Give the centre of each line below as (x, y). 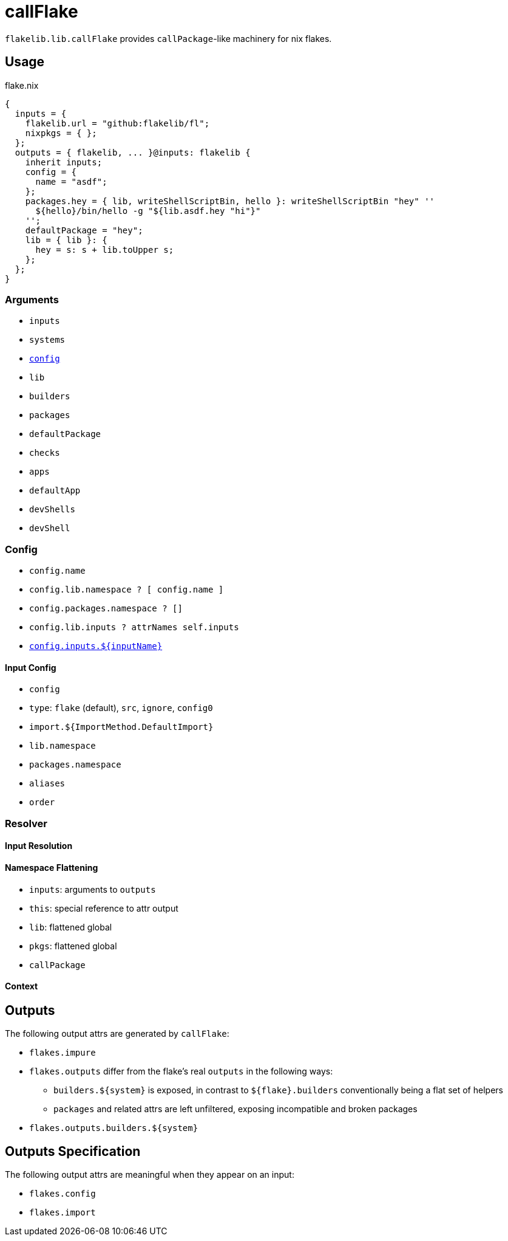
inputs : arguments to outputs (93, 889)
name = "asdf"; (71, 181)
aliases (47, 784)
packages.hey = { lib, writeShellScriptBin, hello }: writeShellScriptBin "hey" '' (230, 201)
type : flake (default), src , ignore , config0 (121, 708)
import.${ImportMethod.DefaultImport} (121, 727)
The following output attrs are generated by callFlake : (117, 1034)
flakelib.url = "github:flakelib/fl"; (117, 123)
